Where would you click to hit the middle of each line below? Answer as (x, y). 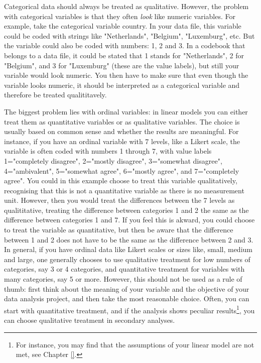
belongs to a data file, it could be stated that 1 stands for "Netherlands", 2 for (124, 55)
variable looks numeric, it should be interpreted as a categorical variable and (122, 85)
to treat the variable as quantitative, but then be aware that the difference (119, 230)
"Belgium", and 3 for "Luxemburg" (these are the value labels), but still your (122, 65)
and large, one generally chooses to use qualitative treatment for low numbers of (127, 259)
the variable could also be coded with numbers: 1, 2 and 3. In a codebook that (125, 45)
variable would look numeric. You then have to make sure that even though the (126, 75)
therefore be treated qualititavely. (55, 95)
